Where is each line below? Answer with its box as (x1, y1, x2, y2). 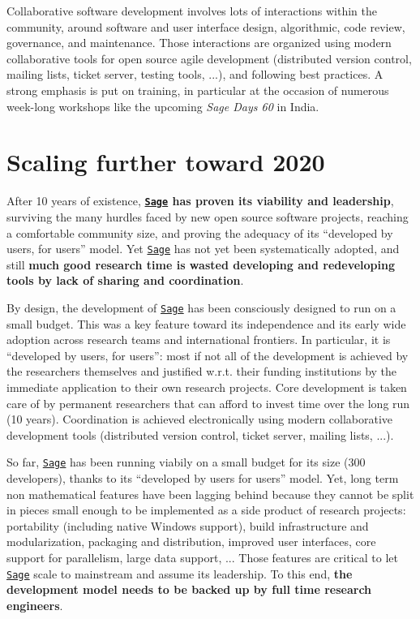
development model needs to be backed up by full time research (6, 581, 372, 598)
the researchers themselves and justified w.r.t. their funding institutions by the (6, 363, 397, 380)
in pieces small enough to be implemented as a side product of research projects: (6, 501, 406, 518)
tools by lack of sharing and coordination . (6, 272, 244, 289)
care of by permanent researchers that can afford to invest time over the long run (6, 394, 410, 411)
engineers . (6, 596, 63, 613)
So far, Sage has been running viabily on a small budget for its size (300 (6, 454, 366, 471)
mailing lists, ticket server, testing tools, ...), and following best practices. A (6, 66, 384, 83)
